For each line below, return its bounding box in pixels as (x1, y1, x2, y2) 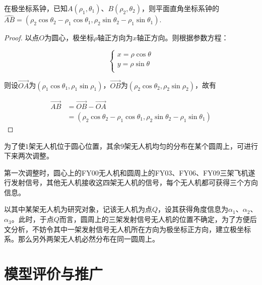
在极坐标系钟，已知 (4, 3, 68, 13)
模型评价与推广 (4, 263, 103, 284)
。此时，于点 (11, 214, 54, 224)
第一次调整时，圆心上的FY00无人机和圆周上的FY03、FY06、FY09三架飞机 (4, 167, 248, 178)
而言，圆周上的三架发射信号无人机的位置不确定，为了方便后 (59, 214, 257, 224)
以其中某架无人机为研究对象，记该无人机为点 (4, 204, 152, 214)
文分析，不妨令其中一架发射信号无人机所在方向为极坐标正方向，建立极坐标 (4, 223, 251, 234)
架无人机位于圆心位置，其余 (29, 140, 120, 151)
